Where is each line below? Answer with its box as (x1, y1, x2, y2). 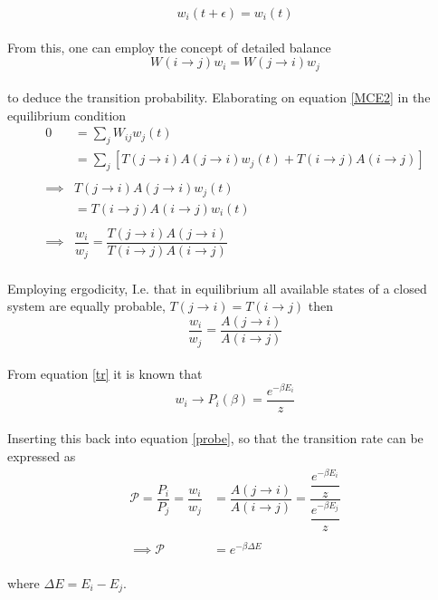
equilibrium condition (7, 105, 127, 124)
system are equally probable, (7, 296, 166, 315)
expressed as (7, 447, 76, 466)
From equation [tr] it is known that (7, 364, 203, 383)
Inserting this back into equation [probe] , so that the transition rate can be (7, 429, 424, 448)
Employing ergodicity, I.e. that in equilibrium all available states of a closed (7, 278, 427, 297)
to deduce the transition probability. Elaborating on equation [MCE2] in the (7, 88, 431, 107)
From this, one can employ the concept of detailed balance (7, 37, 331, 56)
